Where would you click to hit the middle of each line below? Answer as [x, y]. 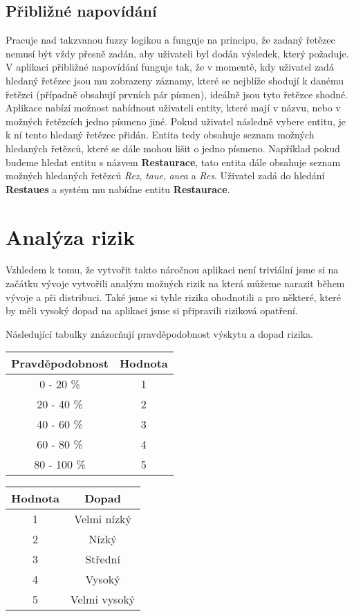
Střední [103, 559]
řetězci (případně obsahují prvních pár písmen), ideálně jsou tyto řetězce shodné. [177, 94]
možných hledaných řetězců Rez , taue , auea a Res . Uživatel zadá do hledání [165, 175]
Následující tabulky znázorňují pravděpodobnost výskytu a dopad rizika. [159, 333]
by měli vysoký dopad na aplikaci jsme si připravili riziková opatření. [152, 310]
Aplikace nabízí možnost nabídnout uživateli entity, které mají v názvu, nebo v [173, 108]
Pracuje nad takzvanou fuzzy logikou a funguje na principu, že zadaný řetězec [170, 40]
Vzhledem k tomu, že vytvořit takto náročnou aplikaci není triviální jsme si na [172, 270]
